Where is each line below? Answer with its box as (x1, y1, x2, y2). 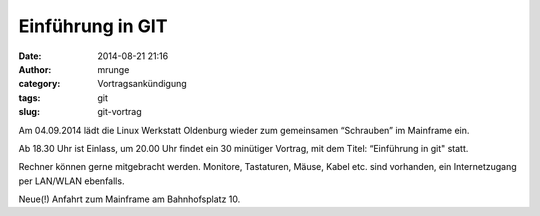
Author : (18, 63, 52, 75)
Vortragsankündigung (97, 78, 187, 90)
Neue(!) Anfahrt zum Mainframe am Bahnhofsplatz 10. (18, 193, 241, 205)
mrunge (97, 63, 130, 75)
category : (18, 78, 61, 90)
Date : (18, 50, 42, 62)
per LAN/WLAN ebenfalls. (18, 175, 125, 187)
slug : (18, 106, 40, 118)
